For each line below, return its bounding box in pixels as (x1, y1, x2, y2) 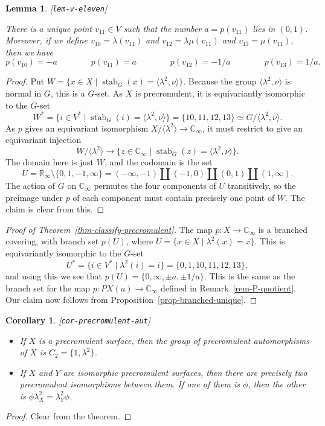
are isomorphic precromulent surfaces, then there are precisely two (63, 366, 307, 378)
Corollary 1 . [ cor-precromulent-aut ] (5, 313, 151, 326)
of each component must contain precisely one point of (72, 191, 275, 203)
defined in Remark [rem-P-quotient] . (160, 281, 297, 294)
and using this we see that (5, 270, 103, 282)
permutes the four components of (94, 179, 216, 191)
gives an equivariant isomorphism (25, 121, 149, 134)
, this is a (50, 87, 85, 100)
